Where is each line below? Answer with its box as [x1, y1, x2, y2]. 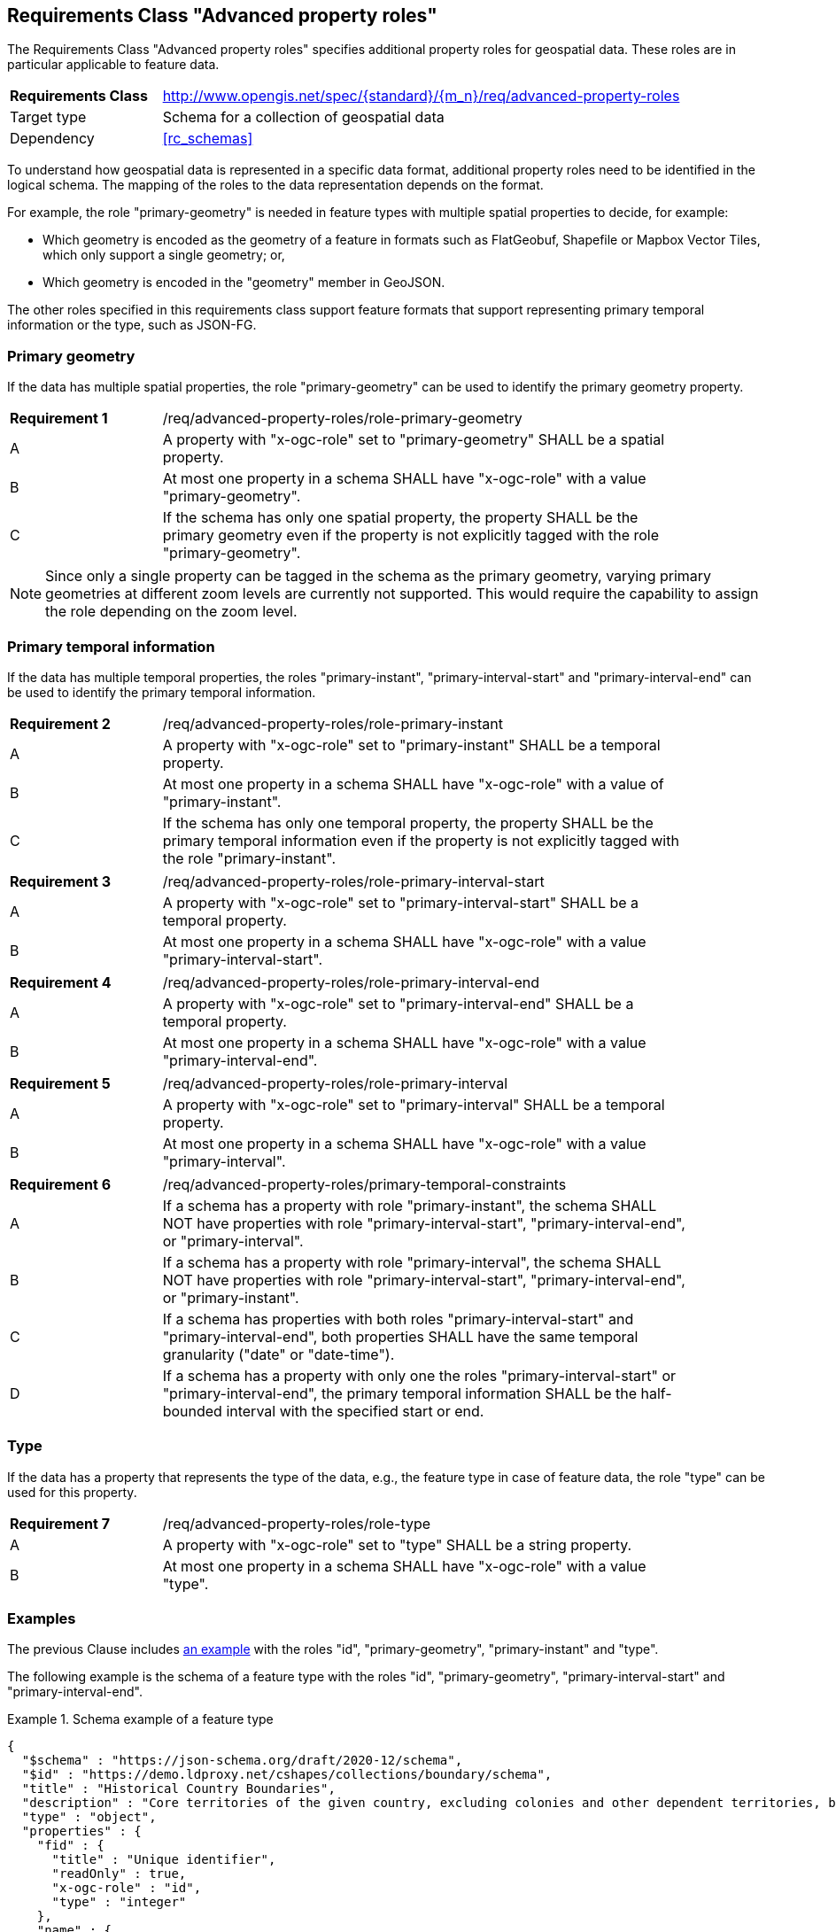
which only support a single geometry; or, [43, 247, 285, 263]
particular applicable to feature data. [7, 57, 220, 73]
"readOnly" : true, [51, 1866, 187, 1882]
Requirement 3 [10, 872, 111, 890]
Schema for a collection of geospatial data [162, 108, 445, 127]
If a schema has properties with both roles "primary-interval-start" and [162, 1309, 634, 1328]
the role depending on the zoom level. [45, 602, 298, 621]
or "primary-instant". [162, 1288, 299, 1307]
